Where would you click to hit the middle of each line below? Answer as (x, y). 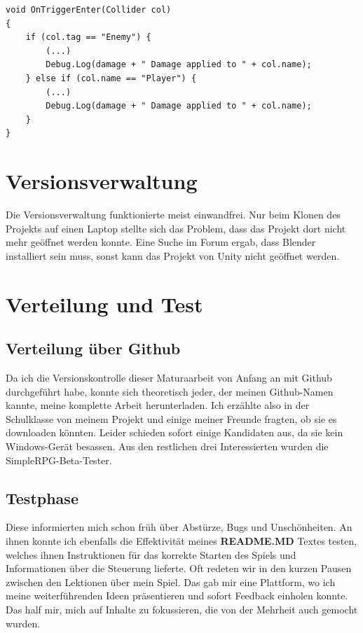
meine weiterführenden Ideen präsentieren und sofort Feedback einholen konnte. (177, 596)
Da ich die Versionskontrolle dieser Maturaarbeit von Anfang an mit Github (169, 378)
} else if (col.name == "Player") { (111, 78)
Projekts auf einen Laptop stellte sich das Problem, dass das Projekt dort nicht (176, 228)
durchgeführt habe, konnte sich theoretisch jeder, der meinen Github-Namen (170, 391)
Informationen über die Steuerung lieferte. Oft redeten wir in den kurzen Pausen (179, 568)
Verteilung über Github (93, 348)
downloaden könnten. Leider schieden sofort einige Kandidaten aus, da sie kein (174, 432)
